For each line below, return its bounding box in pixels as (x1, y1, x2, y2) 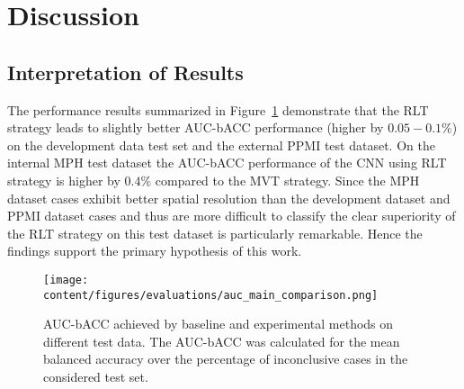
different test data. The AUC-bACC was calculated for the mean (43, 331, 400, 350)
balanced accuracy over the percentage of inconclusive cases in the (43, 349, 408, 368)
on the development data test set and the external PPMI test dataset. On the (7, 135, 435, 154)
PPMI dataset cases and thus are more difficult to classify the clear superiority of (7, 206, 456, 225)
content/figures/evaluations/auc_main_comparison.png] (43, 288, 379, 302)
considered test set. (43, 367, 148, 386)
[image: (43, 273, 89, 286)
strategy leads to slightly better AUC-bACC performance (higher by (7, 118, 384, 137)
